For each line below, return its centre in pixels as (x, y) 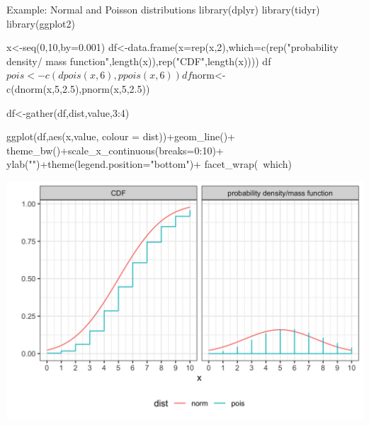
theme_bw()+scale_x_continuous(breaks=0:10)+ (115, 150)
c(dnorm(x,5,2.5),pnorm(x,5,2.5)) (78, 88)
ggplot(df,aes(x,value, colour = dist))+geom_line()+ (121, 136)
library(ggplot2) (41, 23)
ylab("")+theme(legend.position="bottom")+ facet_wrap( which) (149, 164)
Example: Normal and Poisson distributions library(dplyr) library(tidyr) (163, 9)
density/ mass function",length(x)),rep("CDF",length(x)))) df (139, 61)
